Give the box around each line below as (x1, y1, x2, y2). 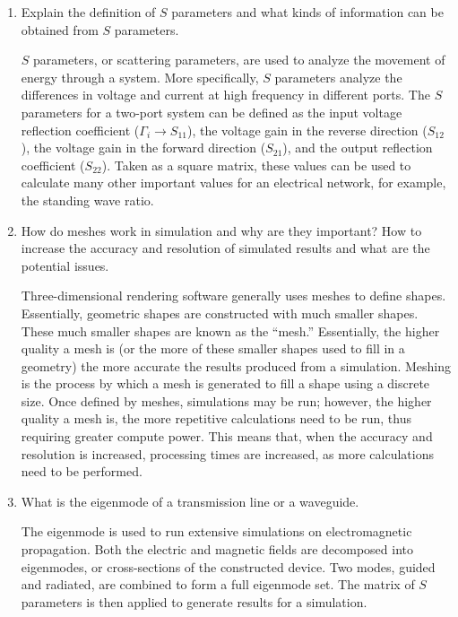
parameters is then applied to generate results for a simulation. (21, 592, 367, 611)
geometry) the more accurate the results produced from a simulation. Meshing (21, 356, 452, 375)
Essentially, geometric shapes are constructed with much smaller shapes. (21, 303, 419, 322)
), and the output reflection (282, 138, 433, 157)
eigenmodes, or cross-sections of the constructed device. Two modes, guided (21, 557, 436, 576)
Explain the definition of (21, 3, 156, 21)
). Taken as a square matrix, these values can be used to (101, 155, 411, 174)
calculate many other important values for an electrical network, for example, (21, 173, 446, 192)
